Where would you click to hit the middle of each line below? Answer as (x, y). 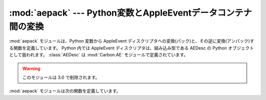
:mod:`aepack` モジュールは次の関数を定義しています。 (65, 91)
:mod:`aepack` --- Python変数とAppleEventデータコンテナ (131, 13)
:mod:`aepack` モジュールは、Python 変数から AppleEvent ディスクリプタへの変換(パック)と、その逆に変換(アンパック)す (132, 41)
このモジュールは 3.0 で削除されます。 (61, 77)
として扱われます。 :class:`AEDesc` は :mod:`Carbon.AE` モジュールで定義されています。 (99, 55)
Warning (31, 68)
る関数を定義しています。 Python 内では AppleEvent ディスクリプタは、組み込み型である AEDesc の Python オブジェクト (132, 48)
